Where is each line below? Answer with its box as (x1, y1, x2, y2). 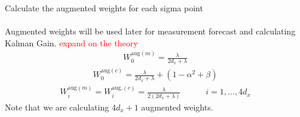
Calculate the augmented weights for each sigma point (5, 2, 203, 14)
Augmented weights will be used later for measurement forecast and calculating (5, 25, 296, 37)
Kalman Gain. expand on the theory (5, 36, 138, 49)
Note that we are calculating (5, 100, 109, 113)
